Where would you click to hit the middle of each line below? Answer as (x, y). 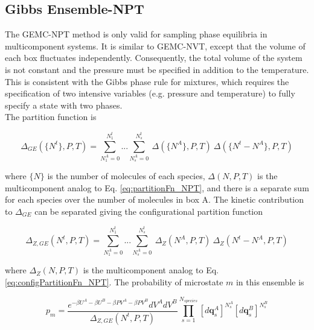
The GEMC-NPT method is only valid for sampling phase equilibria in (136, 34)
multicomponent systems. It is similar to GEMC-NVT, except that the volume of (155, 46)
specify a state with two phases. (64, 105)
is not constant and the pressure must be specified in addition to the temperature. (157, 69)
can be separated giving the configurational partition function (149, 211)
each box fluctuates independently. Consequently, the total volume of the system (154, 58)
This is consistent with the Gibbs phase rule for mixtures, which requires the (147, 81)
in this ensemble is (270, 282)
